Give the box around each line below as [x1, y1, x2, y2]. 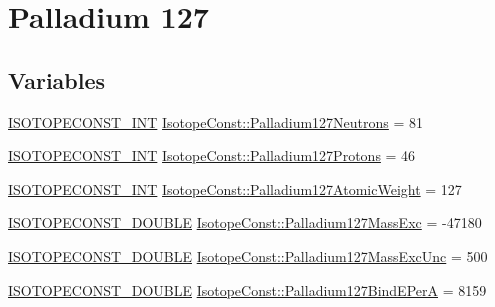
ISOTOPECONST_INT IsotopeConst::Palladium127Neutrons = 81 [8, 111, 424, 132]
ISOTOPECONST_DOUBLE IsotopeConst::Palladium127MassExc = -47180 [8, 212, 482, 233]
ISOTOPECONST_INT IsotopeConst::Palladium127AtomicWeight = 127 [8, 178, 462, 199]
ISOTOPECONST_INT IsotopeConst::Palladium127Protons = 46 [8, 145, 416, 166]
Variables [8, 64, 106, 95]
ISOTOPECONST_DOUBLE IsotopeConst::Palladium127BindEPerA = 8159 [8, 279, 487, 300]
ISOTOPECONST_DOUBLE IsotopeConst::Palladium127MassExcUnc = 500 [8, 245, 488, 266]
